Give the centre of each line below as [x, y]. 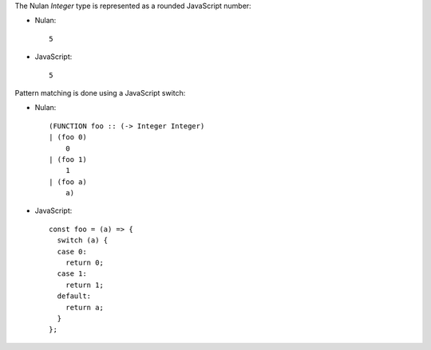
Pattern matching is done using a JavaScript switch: [100, 92]
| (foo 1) [68, 159]
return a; [84, 307]
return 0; [84, 263]
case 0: [72, 252]
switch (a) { [83, 240]
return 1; [84, 285]
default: [74, 296]
